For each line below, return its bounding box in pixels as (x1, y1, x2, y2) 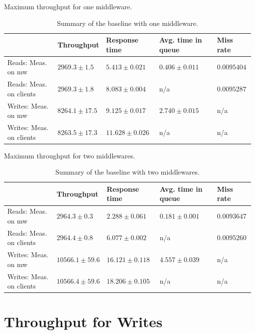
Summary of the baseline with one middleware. (57, 18, 198, 28)
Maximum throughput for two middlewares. (4, 150, 135, 160)
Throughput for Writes (4, 312, 163, 332)
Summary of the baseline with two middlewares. (55, 167, 200, 177)
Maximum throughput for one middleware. (4, 1, 132, 11)
